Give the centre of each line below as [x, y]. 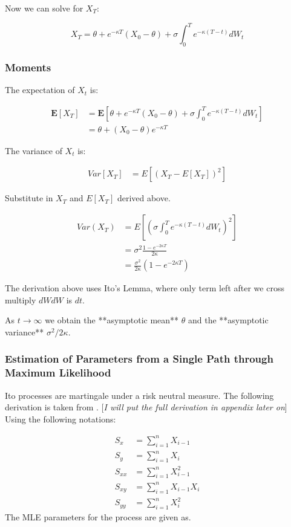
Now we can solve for [44, 8]
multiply [21, 299]
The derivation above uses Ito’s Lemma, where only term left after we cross [145, 288]
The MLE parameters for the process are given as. [98, 517]
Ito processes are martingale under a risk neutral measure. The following [139, 395]
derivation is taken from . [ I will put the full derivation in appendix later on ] [146, 407]
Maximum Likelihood [58, 373]
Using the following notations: [60, 419]
